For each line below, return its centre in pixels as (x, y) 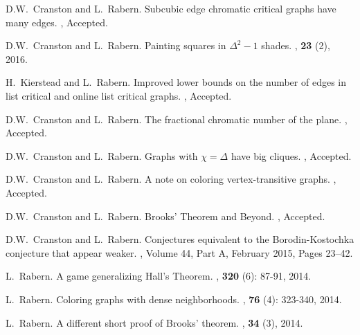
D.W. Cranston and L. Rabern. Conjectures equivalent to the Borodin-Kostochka (180, 239)
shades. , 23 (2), (296, 45)
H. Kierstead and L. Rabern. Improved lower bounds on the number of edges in (176, 82)
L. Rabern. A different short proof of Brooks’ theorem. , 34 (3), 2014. (154, 322)
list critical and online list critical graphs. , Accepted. (119, 95)
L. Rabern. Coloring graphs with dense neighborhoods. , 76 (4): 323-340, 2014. (174, 299)
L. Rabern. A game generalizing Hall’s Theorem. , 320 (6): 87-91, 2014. (159, 276)
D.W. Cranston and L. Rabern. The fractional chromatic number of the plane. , (177, 119)
